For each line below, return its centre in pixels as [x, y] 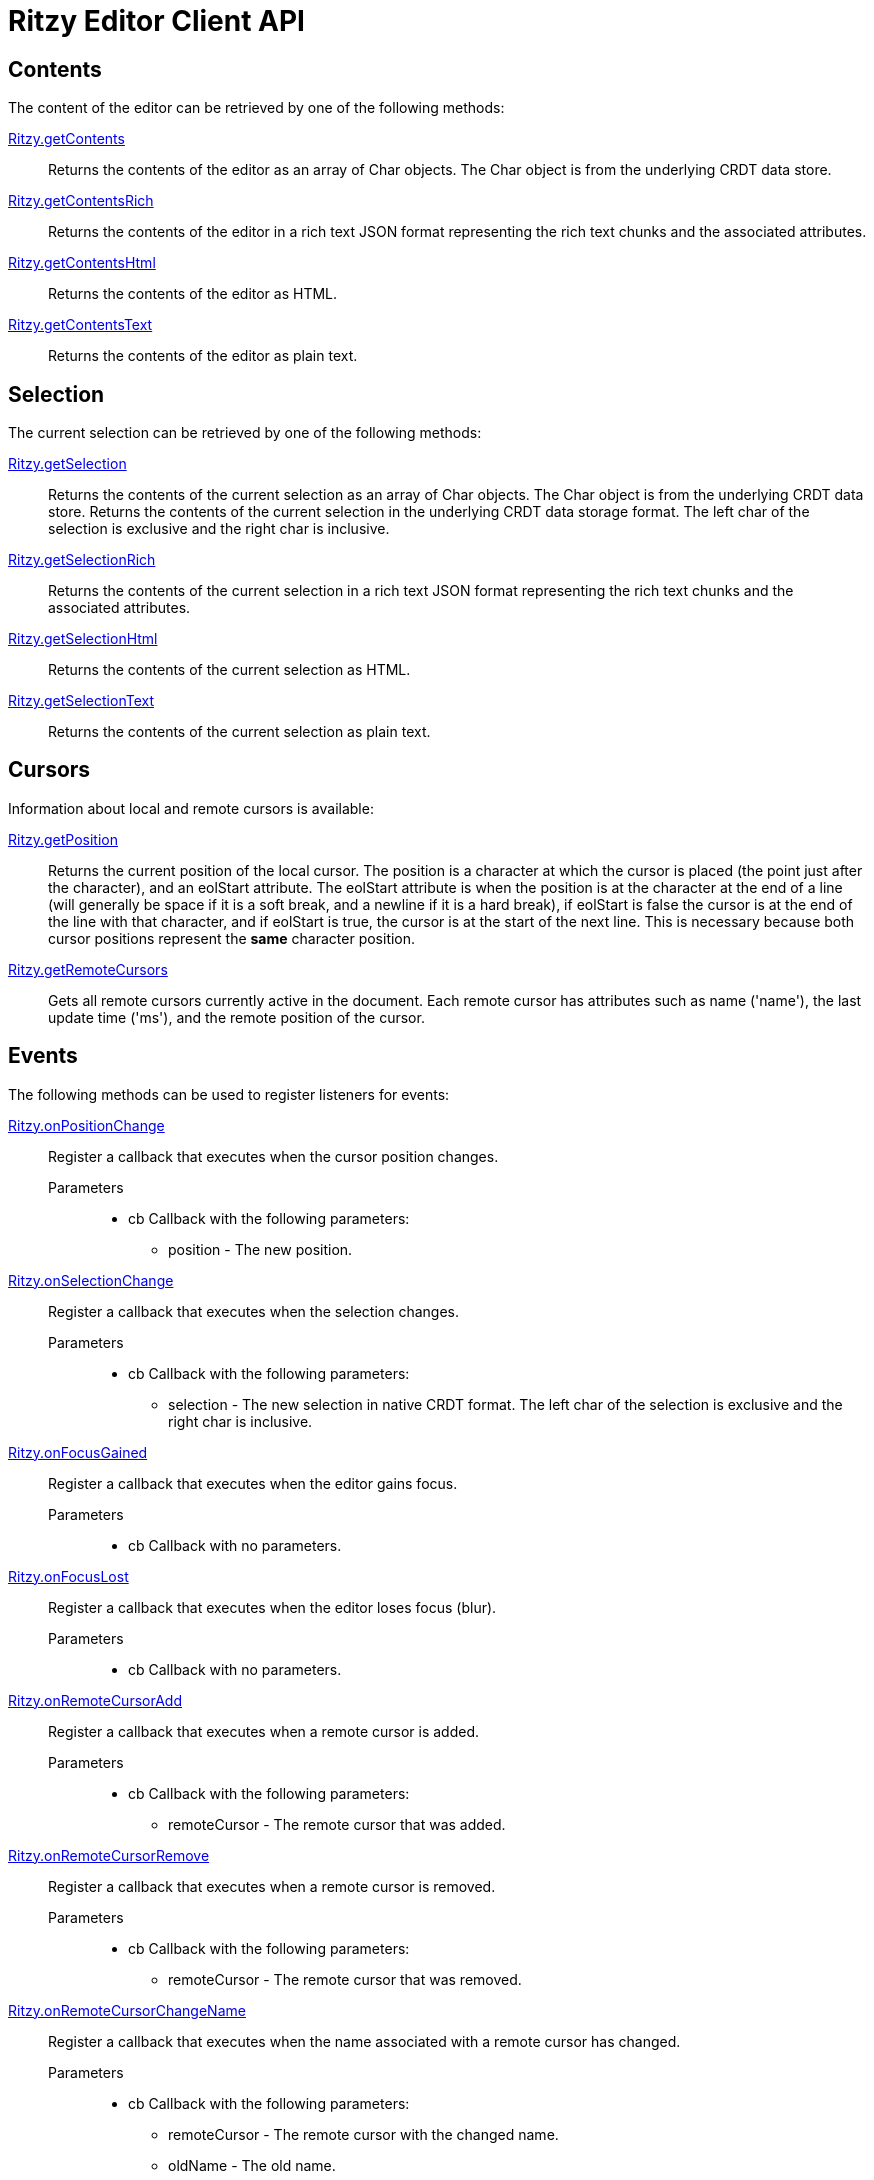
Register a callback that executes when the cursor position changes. [273, 1156]
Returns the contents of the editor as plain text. [203, 356]
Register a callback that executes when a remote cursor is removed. [272, 1886]
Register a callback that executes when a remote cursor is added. [264, 1731]
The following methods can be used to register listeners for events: [229, 1094]
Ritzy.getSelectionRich [82, 560]
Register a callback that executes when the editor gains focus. [253, 1483]
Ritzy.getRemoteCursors [88, 969]
